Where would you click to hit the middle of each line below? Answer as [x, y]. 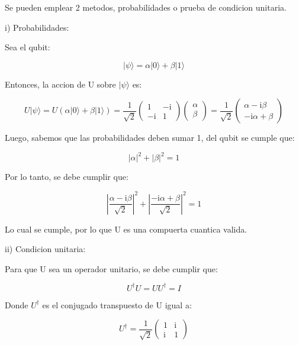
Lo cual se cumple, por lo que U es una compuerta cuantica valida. [126, 229]
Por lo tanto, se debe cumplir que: [67, 177]
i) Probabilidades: [37, 27]
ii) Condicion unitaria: [45, 249]
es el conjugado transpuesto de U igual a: [117, 304]
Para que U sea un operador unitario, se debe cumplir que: [111, 268]
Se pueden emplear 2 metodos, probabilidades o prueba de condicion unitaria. [146, 7]
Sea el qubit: [28, 47]
